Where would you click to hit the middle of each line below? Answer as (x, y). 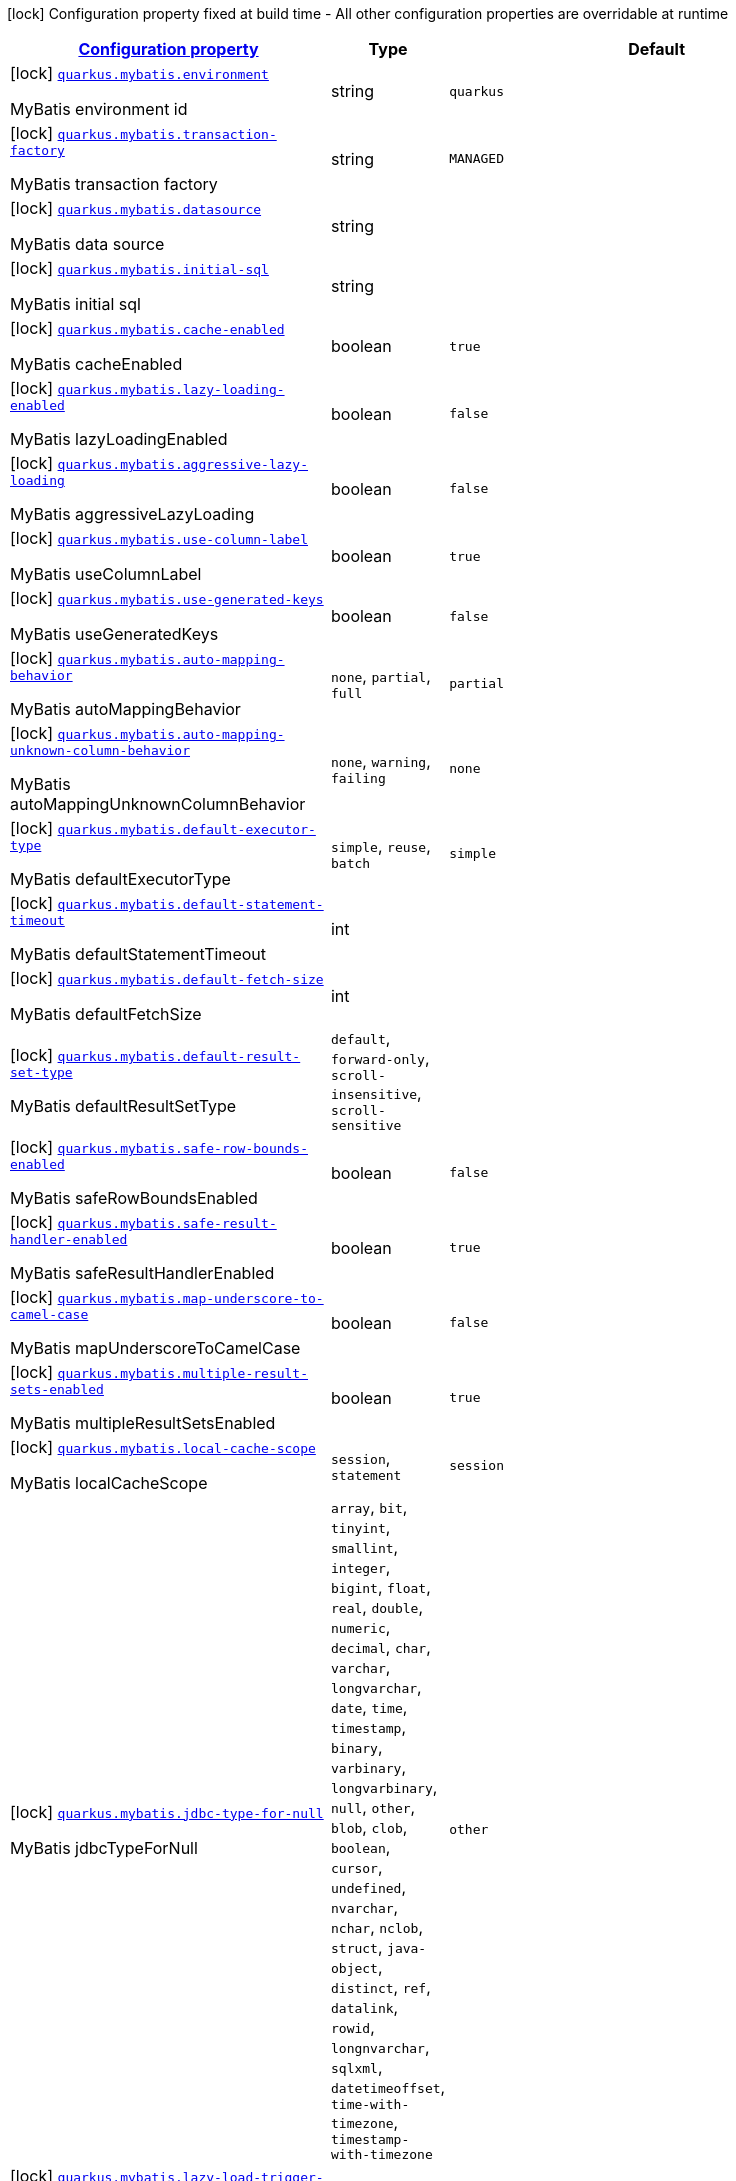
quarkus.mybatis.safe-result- (167, 1223)
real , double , (376, 1607)
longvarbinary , (384, 1787)
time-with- (370, 2104)
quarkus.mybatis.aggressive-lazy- (183, 464)
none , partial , (380, 676)
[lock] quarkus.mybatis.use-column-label (159, 538)
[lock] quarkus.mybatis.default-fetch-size (167, 978)
